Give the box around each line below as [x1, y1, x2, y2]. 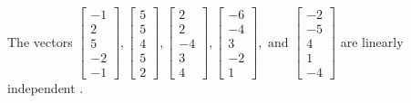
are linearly [340, 32, 404, 51]
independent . [7, 79, 84, 98]
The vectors [7, 32, 73, 51]
